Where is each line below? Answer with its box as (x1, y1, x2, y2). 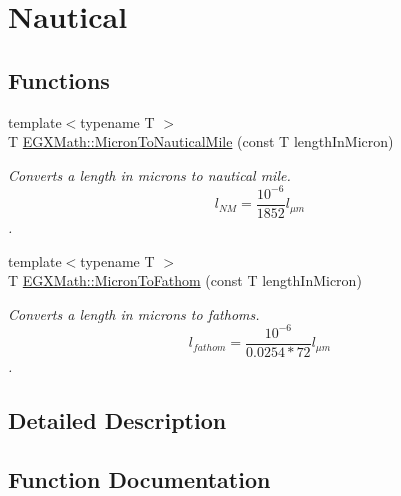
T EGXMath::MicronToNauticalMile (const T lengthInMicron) (8, 131, 394, 152)
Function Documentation (8, 463, 271, 494)
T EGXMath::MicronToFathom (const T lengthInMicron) (8, 270, 362, 291)
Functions (8, 64, 110, 95)
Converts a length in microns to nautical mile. (8, 164, 291, 185)
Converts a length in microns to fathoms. (8, 303, 260, 324)
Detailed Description (8, 404, 227, 435)
